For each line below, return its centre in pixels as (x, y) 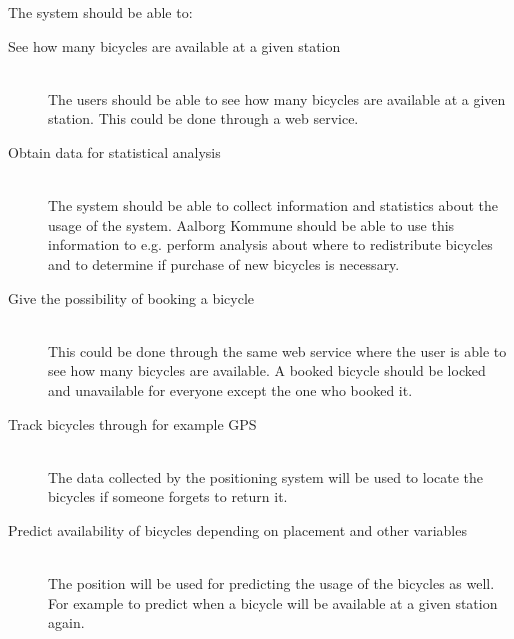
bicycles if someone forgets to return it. (168, 496)
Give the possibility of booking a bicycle (131, 297)
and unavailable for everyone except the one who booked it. (230, 389)
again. (66, 622)
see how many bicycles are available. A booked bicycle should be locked (267, 370)
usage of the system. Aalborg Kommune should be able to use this (251, 224)
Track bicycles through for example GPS (132, 423)
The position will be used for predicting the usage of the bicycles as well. (271, 583)
